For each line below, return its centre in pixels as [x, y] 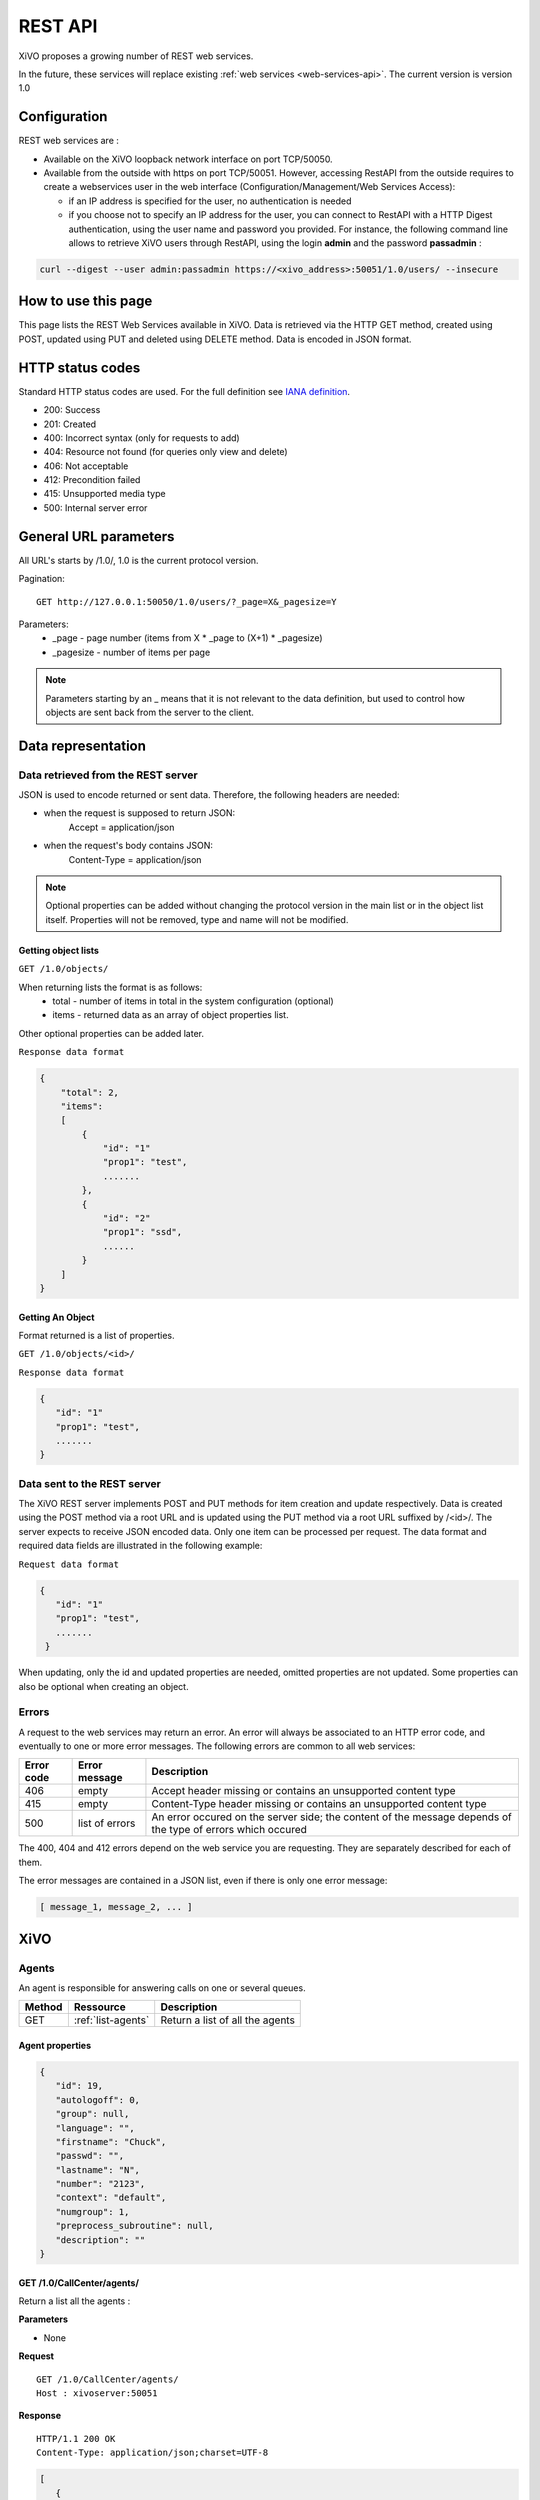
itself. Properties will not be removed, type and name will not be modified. [197, 919]
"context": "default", [111, 2198]
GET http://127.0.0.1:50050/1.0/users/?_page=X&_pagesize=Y [186, 601]
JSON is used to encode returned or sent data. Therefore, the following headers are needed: [209, 795]
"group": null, [92, 2114]
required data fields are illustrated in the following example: [140, 1546]
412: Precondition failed [92, 480]
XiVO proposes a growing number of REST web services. [136, 56]
